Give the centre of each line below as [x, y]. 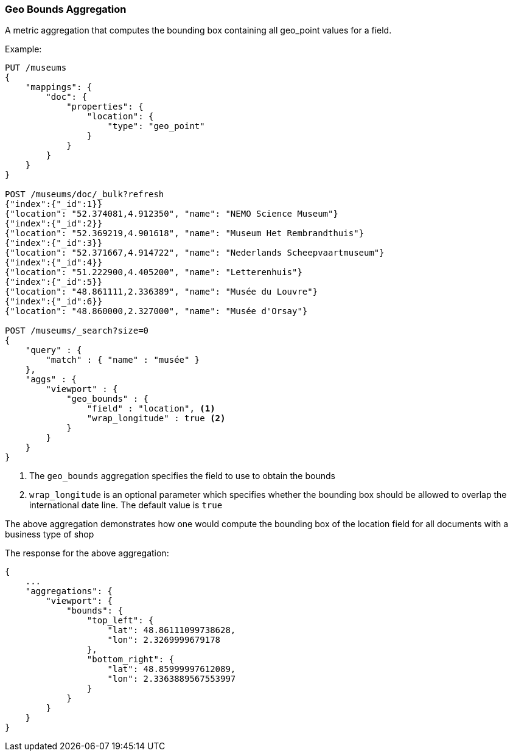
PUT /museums [36, 68]
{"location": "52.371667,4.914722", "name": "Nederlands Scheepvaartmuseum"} [195, 253]
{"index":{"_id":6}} [54, 302]
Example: [23, 49]
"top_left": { [120, 621]
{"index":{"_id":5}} [54, 282]
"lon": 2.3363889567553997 [172, 679]
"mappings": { [59, 87]
